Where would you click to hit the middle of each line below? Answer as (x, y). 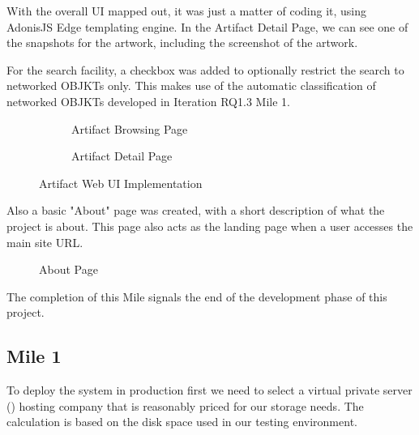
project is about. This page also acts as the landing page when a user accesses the (210, 226)
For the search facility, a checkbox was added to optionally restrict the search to (205, 69)
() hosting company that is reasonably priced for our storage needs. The (185, 405)
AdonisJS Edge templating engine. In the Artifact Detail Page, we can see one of (207, 26)
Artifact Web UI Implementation (121, 183)
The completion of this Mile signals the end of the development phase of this (197, 296)
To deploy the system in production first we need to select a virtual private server (209, 390)
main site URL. (45, 242)
